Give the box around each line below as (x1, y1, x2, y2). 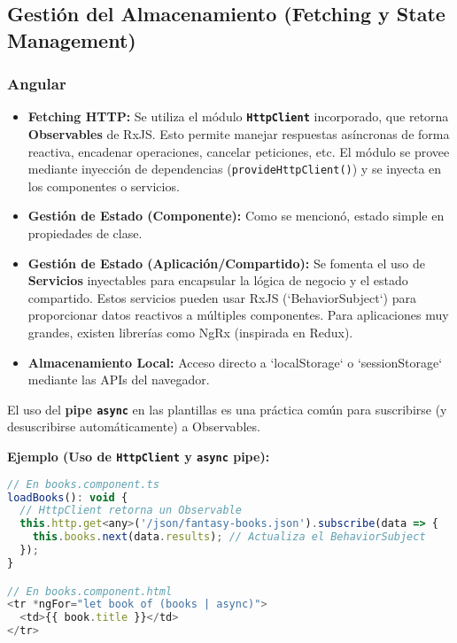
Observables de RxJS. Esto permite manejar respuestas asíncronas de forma (27, 125, 450, 143)
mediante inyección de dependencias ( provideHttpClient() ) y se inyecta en (27, 159, 442, 178)
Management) (7, 26, 136, 53)
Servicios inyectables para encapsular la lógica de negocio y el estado (27, 271, 408, 290)
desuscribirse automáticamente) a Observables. (7, 417, 260, 436)
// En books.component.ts (7, 477, 159, 491)
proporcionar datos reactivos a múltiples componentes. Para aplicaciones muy (27, 306, 449, 324)
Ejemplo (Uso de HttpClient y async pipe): (7, 447, 270, 466)
